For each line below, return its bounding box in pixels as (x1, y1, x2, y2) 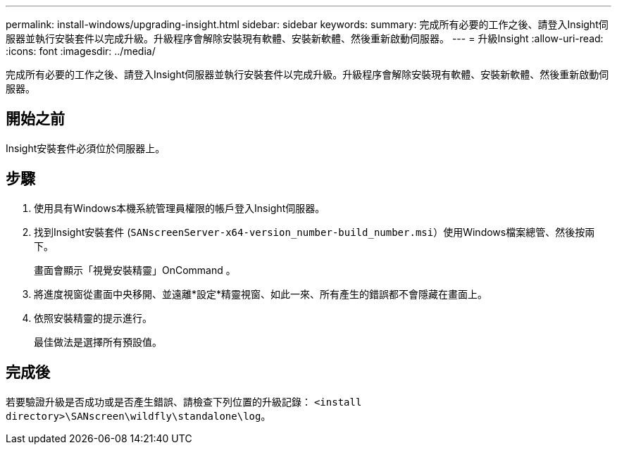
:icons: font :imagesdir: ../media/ (6, 45, 156, 57)
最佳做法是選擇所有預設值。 (34, 335, 162, 348)
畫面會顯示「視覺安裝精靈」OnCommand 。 (34, 263, 236, 276)
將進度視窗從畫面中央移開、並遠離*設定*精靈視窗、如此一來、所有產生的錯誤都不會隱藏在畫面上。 (34, 287, 488, 300)
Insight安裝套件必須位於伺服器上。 (6, 142, 166, 154)
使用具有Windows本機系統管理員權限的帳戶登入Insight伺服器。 (34, 201, 325, 214)
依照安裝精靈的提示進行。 (34, 311, 152, 324)
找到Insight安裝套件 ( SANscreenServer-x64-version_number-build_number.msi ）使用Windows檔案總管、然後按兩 (34, 225, 595, 238)
